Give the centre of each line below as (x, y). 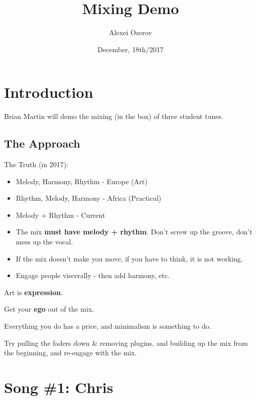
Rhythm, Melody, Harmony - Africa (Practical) (89, 198)
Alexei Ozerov (131, 32)
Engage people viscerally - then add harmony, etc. (93, 275)
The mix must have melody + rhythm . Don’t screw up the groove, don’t (134, 232)
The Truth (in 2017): (36, 164)
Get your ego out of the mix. (49, 309)
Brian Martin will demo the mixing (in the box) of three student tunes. (114, 116)
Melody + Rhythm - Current (60, 215)
